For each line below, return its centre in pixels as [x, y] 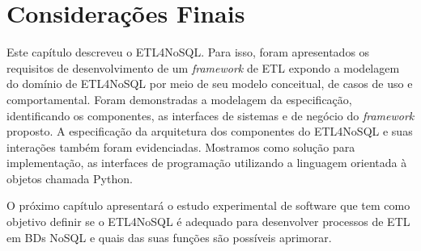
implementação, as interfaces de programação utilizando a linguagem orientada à [207, 163]
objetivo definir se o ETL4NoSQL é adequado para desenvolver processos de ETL [208, 222]
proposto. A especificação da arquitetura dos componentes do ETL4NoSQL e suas [210, 131]
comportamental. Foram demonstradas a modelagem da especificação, [179, 99]
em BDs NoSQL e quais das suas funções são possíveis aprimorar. [169, 237]
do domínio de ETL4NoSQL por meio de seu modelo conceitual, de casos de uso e [210, 84]
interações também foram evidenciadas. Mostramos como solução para [181, 146]
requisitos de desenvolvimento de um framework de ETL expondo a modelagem [203, 67]
